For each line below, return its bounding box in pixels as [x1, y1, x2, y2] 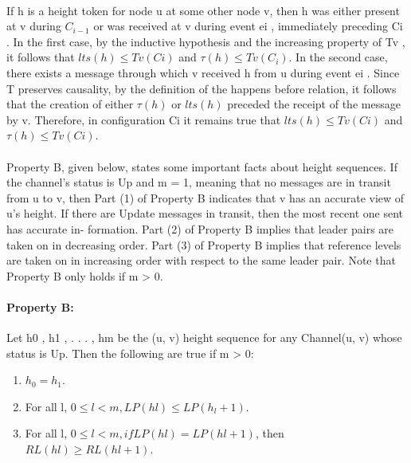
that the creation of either [6, 96, 134, 112]
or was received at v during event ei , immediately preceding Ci [93, 18, 403, 34]
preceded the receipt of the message [227, 96, 401, 112]
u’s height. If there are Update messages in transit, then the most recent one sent [6, 205, 404, 222]
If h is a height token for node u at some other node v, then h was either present [6, 2, 400, 18]
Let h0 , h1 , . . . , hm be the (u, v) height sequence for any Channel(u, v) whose [6, 329, 402, 346]
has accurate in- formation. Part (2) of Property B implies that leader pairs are [6, 220, 394, 237]
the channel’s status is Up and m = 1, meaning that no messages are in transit [6, 174, 391, 190]
